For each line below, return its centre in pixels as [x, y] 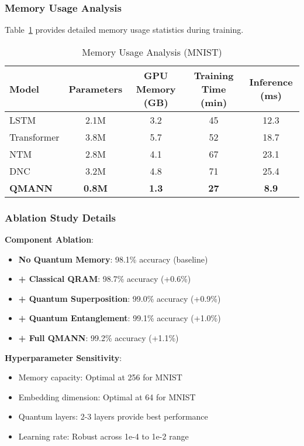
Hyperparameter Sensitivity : [63, 357]
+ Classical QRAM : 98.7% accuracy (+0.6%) [105, 279]
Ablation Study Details [60, 217]
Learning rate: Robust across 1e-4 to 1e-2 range [103, 436]
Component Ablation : [49, 239]
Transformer [34, 137]
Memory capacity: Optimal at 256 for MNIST [100, 377]
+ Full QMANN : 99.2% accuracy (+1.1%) [99, 338]
